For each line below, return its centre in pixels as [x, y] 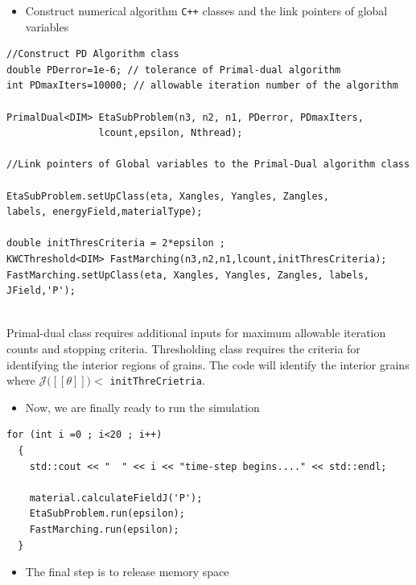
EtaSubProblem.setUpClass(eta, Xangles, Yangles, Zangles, [168, 196]
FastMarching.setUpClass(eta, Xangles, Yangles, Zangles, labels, [188, 275]
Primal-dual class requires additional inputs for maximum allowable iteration [196, 333]
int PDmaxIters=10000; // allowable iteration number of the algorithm [202, 86]
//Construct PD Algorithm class [93, 54]
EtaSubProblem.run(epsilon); [107, 514]
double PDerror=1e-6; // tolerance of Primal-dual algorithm [174, 70]
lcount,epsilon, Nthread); [171, 133]
